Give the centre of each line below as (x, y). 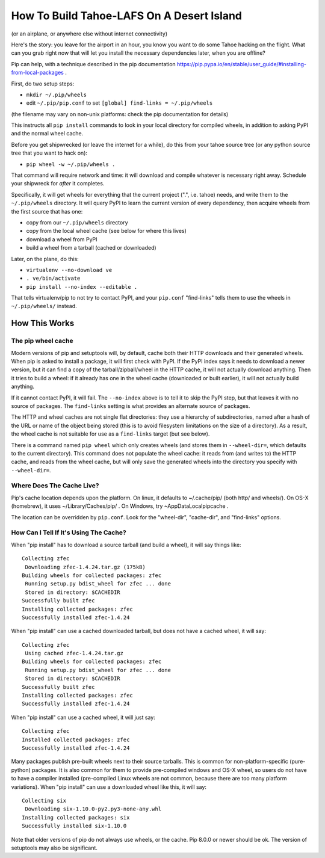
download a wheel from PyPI (62, 239)
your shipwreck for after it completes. (58, 184)
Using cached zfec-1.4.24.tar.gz (74, 653)
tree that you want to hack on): (49, 153)
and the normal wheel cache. (47, 134)
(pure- (298, 762)
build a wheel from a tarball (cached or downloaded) (91, 248)
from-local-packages (38, 73)
